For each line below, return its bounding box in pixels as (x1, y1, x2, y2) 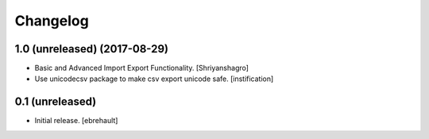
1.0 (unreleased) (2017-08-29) (14, 42, 168, 56)
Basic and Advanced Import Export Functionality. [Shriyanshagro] (34, 64, 249, 73)
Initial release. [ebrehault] (34, 116, 118, 125)
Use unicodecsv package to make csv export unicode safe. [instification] (34, 74, 274, 83)
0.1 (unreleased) (14, 95, 97, 109)
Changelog (14, 12, 89, 29)
